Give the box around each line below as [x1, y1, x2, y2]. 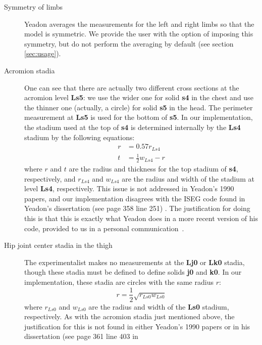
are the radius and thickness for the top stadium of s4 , [69, 163, 238, 174]
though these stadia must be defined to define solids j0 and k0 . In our [24, 267, 242, 277]
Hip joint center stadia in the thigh [4, 240, 113, 250]
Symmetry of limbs [4, 2, 63, 12]
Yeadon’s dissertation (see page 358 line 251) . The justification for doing [24, 203, 250, 213]
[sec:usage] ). [24, 48, 61, 59]
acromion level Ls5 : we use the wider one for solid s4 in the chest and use [24, 92, 253, 103]
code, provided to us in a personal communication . [24, 223, 184, 233]
